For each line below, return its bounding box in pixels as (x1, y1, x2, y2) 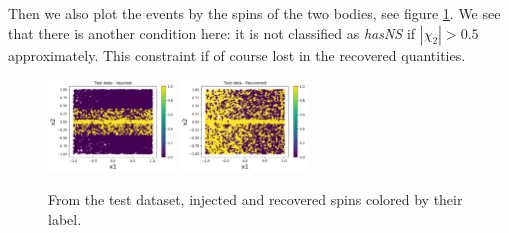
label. (48, 209, 82, 230)
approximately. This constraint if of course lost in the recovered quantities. (8, 44, 466, 65)
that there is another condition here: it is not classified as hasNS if (8, 22, 416, 43)
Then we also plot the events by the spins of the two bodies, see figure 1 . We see (8, 3, 501, 23)
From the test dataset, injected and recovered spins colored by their (48, 189, 463, 210)
